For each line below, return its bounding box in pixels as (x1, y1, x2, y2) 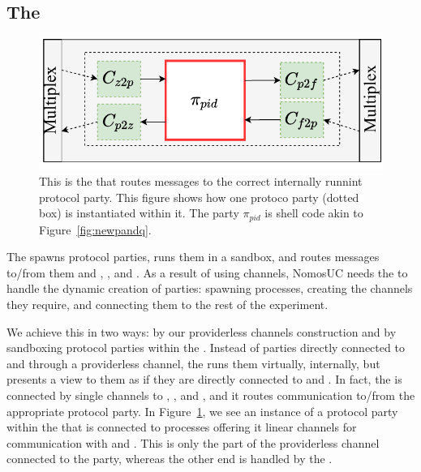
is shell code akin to (264, 204, 363, 221)
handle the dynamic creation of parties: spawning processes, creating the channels (6, 280, 413, 297)
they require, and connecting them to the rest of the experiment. (6, 295, 329, 312)
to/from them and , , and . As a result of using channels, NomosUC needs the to (6, 264, 408, 281)
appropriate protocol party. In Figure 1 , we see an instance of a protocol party (6, 402, 398, 419)
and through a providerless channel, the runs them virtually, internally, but (6, 354, 380, 371)
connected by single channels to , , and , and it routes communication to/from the (6, 386, 415, 403)
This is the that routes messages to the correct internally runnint (39, 172, 363, 189)
